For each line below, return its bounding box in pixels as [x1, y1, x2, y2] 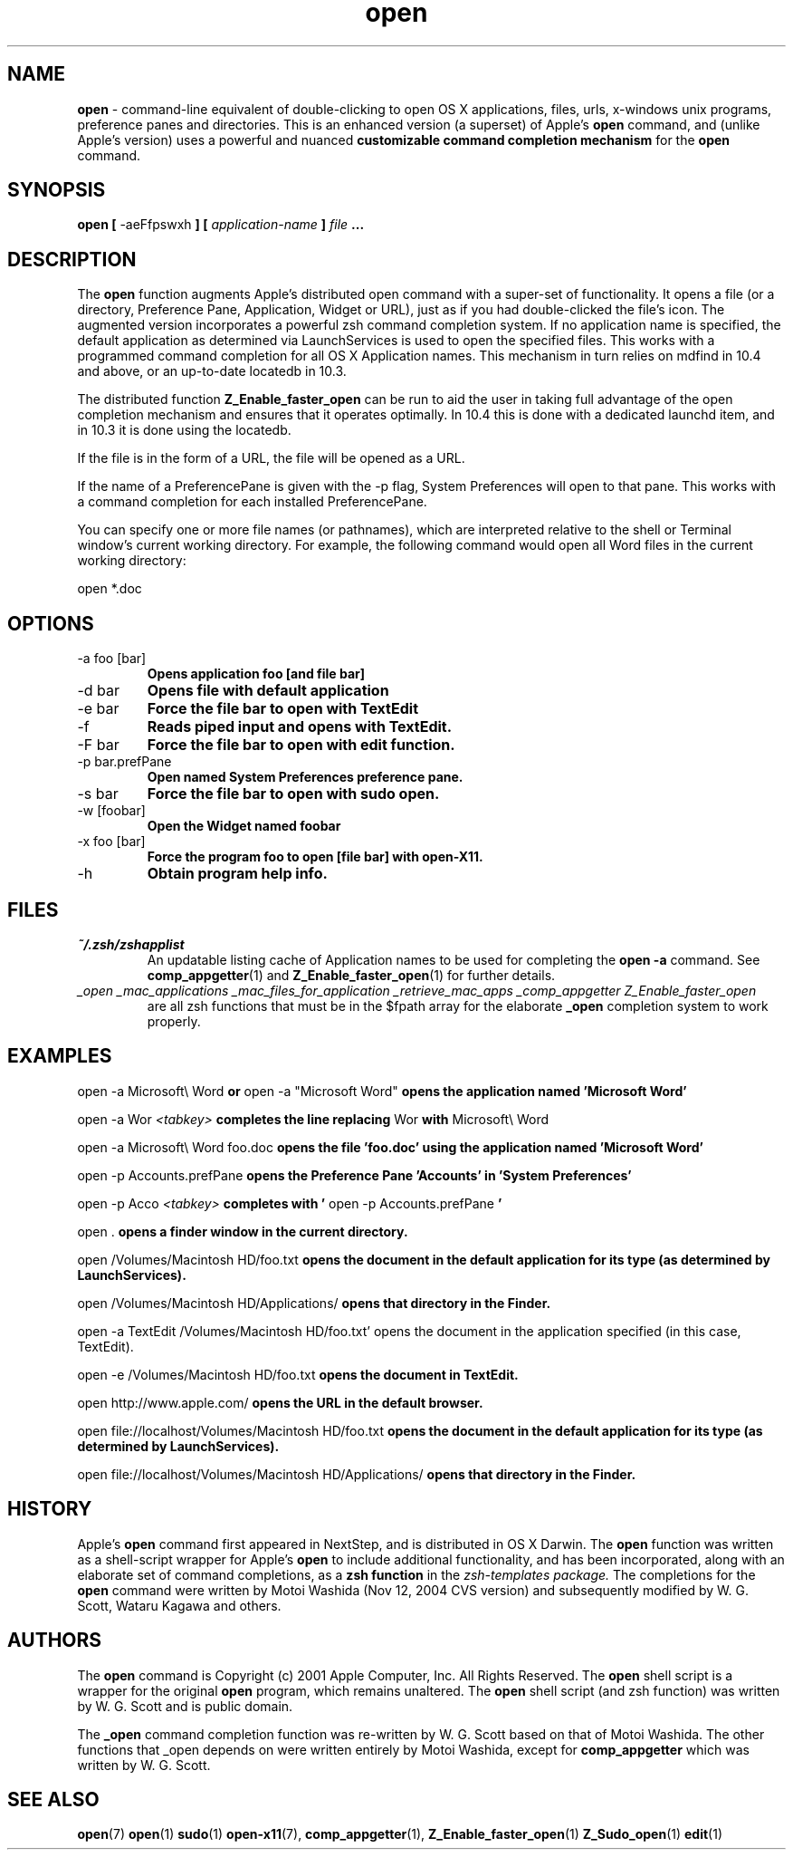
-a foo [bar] [77, 650, 147, 667]
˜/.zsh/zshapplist [77, 936, 185, 952]
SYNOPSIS [7, 178, 106, 202]
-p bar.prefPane [77, 754, 172, 770]
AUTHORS [7, 1629, 102, 1652]
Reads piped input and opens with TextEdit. [147, 717, 453, 736]
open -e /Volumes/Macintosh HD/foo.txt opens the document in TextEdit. [77, 1366, 519, 1382]
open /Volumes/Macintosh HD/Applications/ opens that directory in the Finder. [77, 1294, 551, 1311]
